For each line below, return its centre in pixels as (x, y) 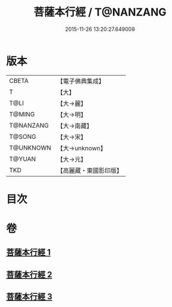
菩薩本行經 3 (29, 297)
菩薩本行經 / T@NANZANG (100, 12)
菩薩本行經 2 (29, 275)
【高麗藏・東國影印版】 (90, 170)
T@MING (22, 114)
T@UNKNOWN (30, 148)
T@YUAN (23, 159)
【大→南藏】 (75, 126)
